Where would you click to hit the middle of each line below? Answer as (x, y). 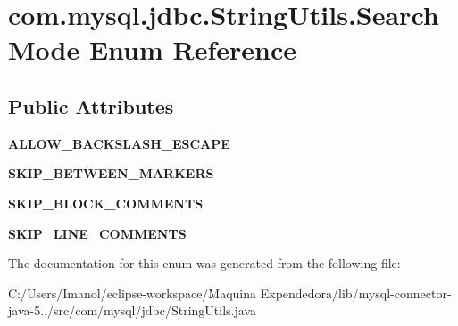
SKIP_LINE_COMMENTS (97, 233)
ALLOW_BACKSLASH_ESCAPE (119, 143)
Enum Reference (193, 49)
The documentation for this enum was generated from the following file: (204, 263)
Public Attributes (91, 106)
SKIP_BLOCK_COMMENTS (106, 203)
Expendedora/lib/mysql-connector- (356, 293)
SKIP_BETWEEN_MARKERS (111, 173)
